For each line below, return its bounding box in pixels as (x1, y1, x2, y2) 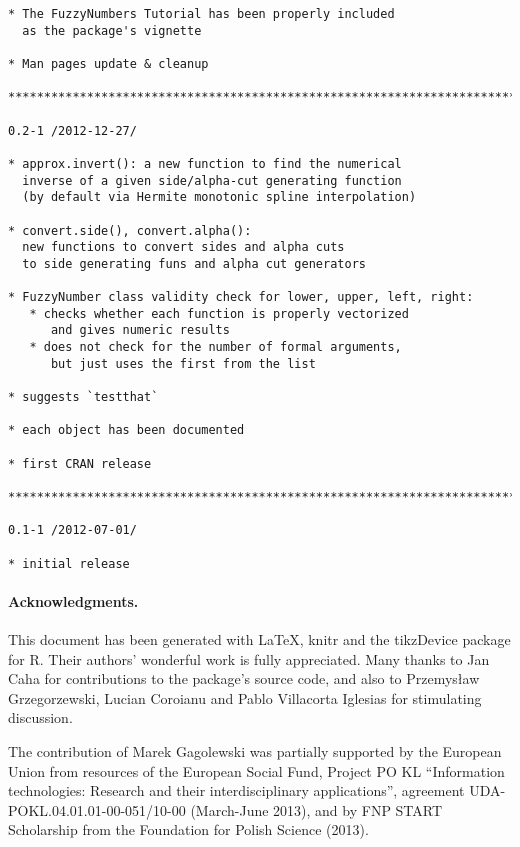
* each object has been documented (8, 423, 245, 438)
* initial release (8, 556, 130, 571)
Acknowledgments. (8, 590, 139, 611)
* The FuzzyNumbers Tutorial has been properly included (8, 7, 395, 21)
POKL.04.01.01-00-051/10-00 (8, 799, 186, 820)
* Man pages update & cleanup (8, 56, 209, 71)
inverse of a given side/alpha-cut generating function (22, 173, 402, 188)
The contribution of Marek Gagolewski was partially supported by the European (8, 741, 502, 762)
